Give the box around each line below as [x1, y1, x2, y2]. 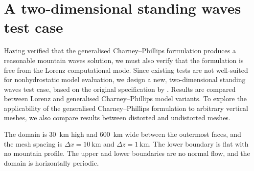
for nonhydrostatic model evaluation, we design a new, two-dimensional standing [4, 74, 246, 85]
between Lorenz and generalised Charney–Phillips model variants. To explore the [4, 93, 247, 104]
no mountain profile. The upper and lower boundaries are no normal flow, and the [4, 148, 250, 158]
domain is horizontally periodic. [4, 157, 99, 168]
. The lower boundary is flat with [149, 138, 249, 149]
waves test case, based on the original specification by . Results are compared [4, 84, 236, 94]
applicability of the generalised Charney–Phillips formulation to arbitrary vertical [4, 103, 248, 113]
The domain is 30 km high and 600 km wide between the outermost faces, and [4, 129, 241, 139]
